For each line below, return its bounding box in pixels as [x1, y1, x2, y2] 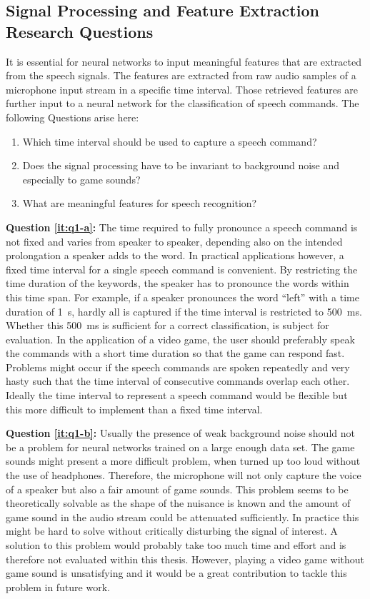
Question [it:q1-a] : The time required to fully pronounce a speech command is [6, 219, 358, 234]
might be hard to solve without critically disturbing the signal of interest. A [6, 523, 338, 538]
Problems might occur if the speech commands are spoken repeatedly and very [6, 359, 350, 374]
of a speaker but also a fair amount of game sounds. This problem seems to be [6, 481, 349, 496]
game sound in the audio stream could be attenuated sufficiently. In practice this [6, 509, 359, 524]
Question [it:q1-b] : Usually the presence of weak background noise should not [6, 426, 355, 441]
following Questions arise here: [6, 109, 139, 124]
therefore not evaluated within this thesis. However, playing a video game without [6, 551, 365, 566]
